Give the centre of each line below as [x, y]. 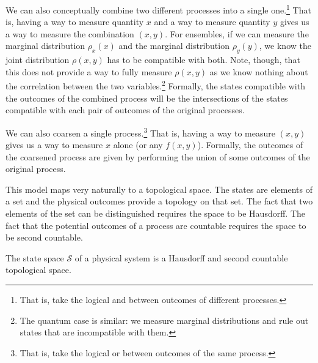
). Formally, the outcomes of [250, 145]
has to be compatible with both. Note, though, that [204, 60]
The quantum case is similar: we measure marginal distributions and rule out [164, 320]
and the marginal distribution [174, 46]
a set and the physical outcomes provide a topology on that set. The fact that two [159, 201]
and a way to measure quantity [212, 22]
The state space [35, 257]
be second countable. [44, 237]
